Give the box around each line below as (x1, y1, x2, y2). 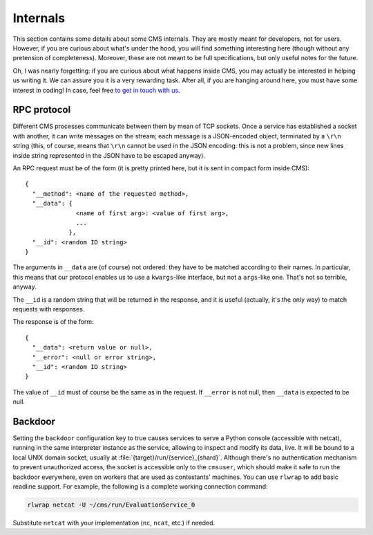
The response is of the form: (12, 318, 94, 326)
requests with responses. (12, 305, 85, 314)
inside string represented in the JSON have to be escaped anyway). (12, 151, 206, 159)
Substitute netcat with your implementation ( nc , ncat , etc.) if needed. (12, 519, 216, 527)
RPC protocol (12, 104, 71, 116)
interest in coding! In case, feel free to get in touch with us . (12, 86, 180, 94)
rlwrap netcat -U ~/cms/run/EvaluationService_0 (27, 501, 195, 509)
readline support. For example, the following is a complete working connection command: (12, 482, 269, 491)
